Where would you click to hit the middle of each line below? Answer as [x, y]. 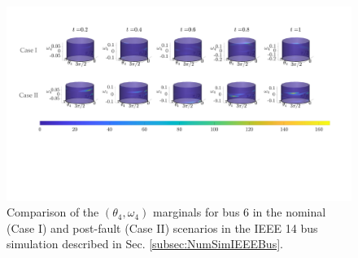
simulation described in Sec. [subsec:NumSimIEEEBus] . [145, 244]
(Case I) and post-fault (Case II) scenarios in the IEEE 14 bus [162, 227]
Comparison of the [53, 212]
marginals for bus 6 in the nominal [239, 212]
